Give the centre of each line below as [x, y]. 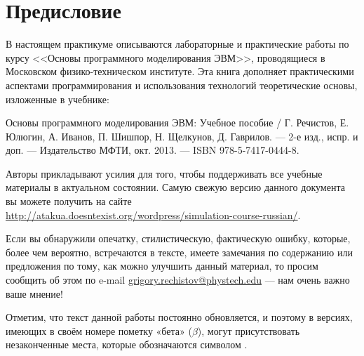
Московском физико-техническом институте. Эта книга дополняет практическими [180, 71]
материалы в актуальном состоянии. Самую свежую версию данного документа [175, 187]
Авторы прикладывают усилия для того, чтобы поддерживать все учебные [164, 173]
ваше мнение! [34, 293]
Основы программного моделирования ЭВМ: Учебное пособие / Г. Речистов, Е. [177, 123]
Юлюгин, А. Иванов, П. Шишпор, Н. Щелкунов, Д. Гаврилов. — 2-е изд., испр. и [182, 136]
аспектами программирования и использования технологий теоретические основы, [182, 85]
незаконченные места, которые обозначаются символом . [127, 344]
